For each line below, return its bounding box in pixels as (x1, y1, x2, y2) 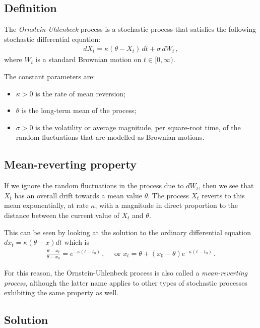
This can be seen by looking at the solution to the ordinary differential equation (4, 227, 251, 237)
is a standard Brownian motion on (35, 54, 142, 65)
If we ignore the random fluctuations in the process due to (4, 180, 184, 191)
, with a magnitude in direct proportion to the (95, 200, 238, 210)
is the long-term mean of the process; (22, 105, 137, 116)
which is (64, 237, 90, 247)
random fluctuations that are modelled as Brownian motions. (16, 132, 205, 142)
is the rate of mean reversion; (35, 88, 125, 98)
